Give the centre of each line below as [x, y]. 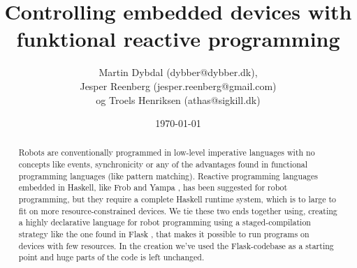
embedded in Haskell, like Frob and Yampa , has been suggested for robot [153, 187]
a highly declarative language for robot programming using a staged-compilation [165, 222]
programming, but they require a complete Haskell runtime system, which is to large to [177, 199]
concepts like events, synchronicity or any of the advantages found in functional [163, 164]
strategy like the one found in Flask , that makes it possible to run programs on [164, 234]
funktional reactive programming [178, 39]
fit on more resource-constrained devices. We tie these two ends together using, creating [178, 210]
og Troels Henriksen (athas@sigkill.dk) [178, 99]
